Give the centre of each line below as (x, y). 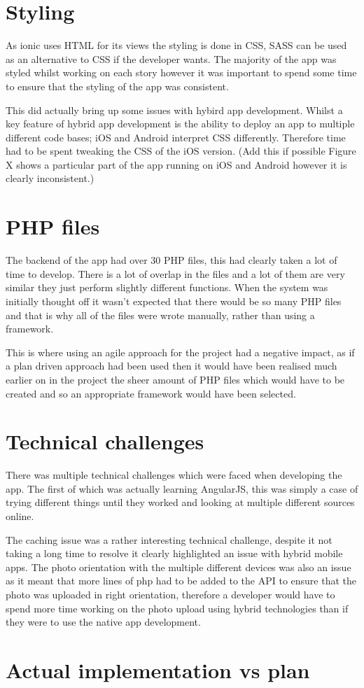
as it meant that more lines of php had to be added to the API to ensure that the (181, 581)
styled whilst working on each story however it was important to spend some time (181, 72)
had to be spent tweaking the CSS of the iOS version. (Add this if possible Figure (181, 151)
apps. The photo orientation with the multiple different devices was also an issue (178, 567)
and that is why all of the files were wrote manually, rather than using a (160, 315)
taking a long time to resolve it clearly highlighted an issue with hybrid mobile (174, 553)
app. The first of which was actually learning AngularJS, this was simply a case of (182, 488)
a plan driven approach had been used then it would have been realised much (171, 366)
